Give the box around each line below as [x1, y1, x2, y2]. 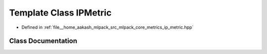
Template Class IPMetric [9, 7, 112, 18]
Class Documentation [9, 37, 78, 45]
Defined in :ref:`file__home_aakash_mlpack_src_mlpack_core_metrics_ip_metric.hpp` [21, 24, 194, 30]
